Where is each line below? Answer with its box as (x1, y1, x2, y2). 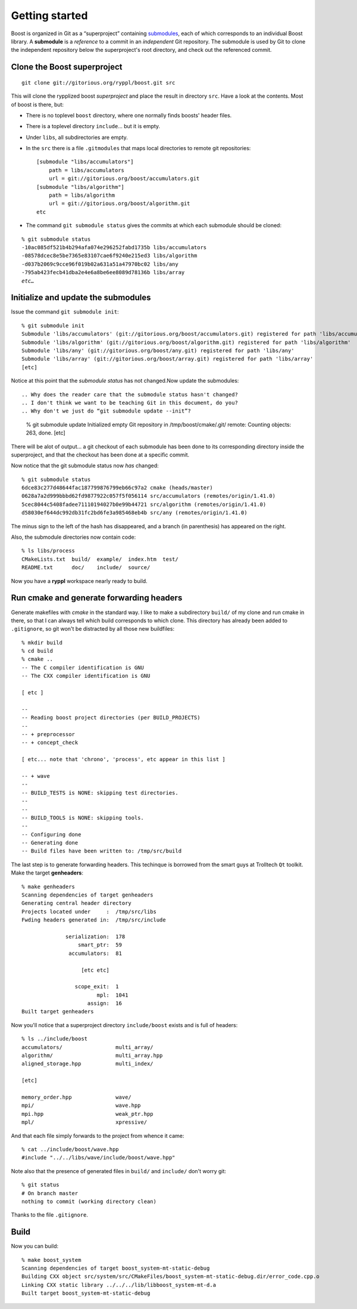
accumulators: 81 (68, 950, 122, 957)
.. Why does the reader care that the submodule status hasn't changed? (21, 391, 238, 398)
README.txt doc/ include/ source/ (21, 564, 151, 571)
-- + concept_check (21, 739, 79, 746)
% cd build (21, 647, 54, 654)
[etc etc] (81, 966, 110, 973)
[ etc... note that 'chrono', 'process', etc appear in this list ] (21, 756, 226, 763)
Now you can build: (11, 1243, 59, 1250)
